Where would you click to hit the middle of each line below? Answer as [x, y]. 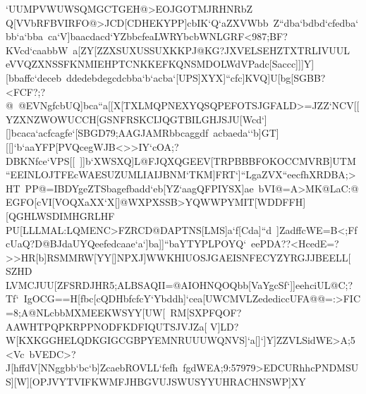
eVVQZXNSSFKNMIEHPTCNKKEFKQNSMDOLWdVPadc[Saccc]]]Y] [160, 64]
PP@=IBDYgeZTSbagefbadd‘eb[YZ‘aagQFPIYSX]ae [139, 188]
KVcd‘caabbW [37, 50]
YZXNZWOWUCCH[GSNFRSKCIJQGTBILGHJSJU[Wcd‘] [136, 119]
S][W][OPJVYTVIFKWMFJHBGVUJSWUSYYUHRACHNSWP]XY [156, 382]
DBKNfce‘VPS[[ [41, 160]
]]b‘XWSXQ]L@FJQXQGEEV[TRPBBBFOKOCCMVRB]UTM [218, 160]
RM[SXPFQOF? [206, 313]
